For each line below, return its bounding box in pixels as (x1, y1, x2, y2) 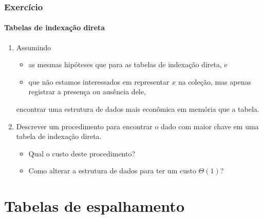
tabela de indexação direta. (16, 131, 102, 142)
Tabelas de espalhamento (4, 195, 184, 216)
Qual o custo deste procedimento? (28, 148, 136, 158)
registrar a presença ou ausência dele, (28, 86, 146, 97)
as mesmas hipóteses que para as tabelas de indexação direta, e (28, 59, 228, 70)
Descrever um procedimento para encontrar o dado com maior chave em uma (16, 121, 259, 131)
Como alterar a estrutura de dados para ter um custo (28, 165, 196, 176)
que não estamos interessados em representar (28, 76, 170, 87)
